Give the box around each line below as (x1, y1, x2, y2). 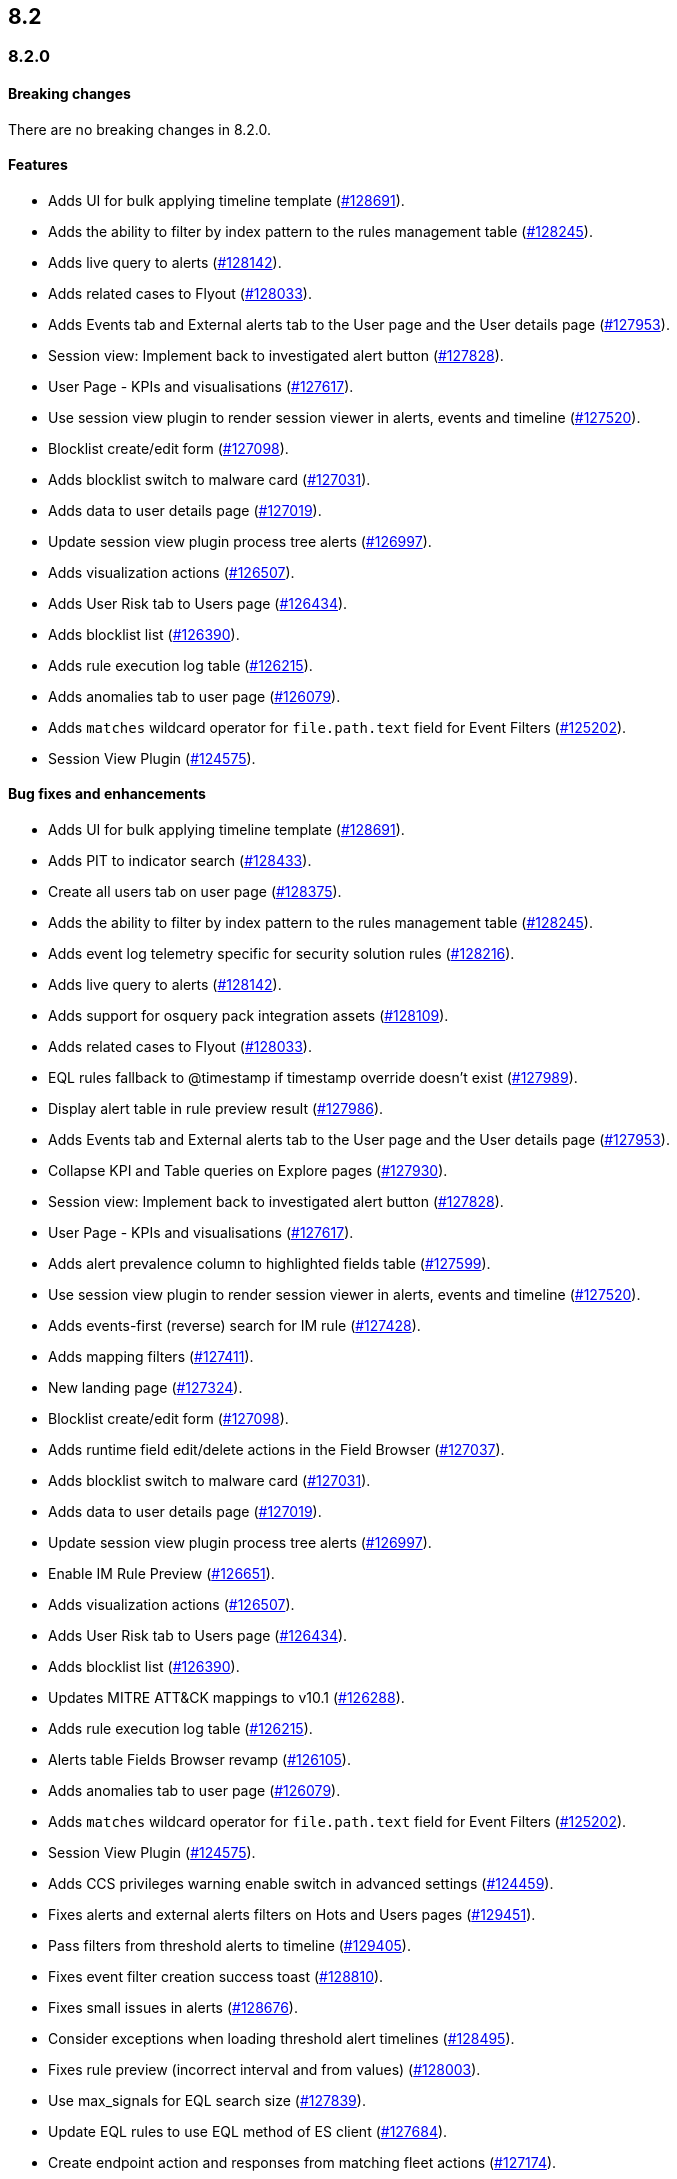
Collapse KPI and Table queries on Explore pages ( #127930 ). (48, 1162, 448, 1180)
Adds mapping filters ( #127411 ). (48, 1348, 254, 1366)
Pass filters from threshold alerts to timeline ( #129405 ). (48, 1937, 411, 1955)
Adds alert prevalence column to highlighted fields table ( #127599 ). (48, 1255, 491, 1273)
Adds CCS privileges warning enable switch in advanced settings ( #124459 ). (48, 1875, 554, 1893)
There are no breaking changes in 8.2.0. (8, 120, 272, 138)
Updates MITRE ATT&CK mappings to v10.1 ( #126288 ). (48, 1689, 405, 1707)
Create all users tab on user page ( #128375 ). (48, 883, 342, 901)
